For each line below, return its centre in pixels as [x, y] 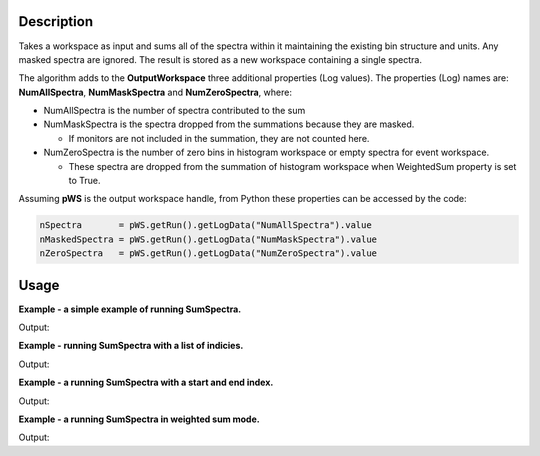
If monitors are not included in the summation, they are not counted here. [219, 138]
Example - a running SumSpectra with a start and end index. [146, 382]
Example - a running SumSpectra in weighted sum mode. [139, 419]
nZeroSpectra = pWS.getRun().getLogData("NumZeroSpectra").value [208, 253]
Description [56, 21]
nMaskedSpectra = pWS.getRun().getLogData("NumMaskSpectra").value [208, 239]
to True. [84, 181]
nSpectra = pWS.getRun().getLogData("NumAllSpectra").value [205, 225]
